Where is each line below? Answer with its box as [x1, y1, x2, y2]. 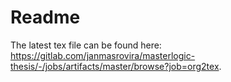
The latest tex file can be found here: [10, 39, 162, 51]
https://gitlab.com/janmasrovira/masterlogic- [10, 49, 196, 61]
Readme [10, 6, 81, 29]
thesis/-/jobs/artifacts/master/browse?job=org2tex [10, 60, 220, 72]
